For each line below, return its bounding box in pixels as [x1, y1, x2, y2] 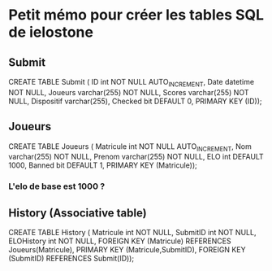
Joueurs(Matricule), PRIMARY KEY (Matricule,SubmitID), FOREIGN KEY [8, 245, 246, 255]
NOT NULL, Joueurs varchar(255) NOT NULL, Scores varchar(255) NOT [8, 87, 249, 97]
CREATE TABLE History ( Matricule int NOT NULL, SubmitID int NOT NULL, [8, 228, 257, 238]
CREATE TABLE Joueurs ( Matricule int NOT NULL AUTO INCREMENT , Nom [8, 141, 252, 153]
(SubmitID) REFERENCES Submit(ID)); [8, 254, 135, 264]
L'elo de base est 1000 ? [8, 181, 106, 192]
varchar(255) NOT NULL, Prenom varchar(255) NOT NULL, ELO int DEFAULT [8, 152, 264, 162]
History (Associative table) [8, 206, 148, 220]
